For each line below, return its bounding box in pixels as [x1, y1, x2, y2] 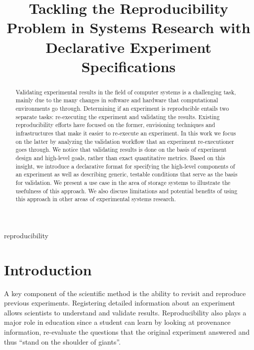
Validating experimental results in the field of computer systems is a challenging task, [15, 87, 236, 96]
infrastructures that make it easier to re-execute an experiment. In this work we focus [15, 129, 236, 137]
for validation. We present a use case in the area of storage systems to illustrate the [15, 178, 231, 186]
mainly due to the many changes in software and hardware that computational [15, 96, 218, 104]
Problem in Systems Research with [6, 17, 251, 38]
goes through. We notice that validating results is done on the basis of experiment [15, 145, 227, 154]
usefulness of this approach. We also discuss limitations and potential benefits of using [15, 186, 238, 195]
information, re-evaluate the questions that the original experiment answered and [4, 327, 250, 337]
